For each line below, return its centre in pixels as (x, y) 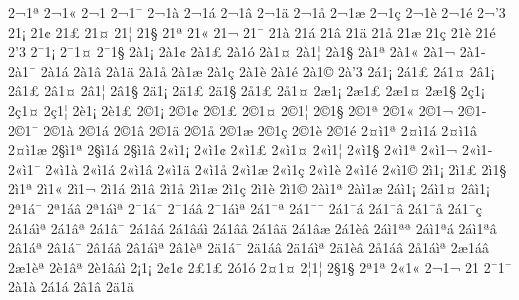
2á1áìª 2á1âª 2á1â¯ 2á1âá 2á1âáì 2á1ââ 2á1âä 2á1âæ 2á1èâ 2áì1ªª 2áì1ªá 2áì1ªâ (252, 227)
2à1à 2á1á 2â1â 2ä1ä (71, 286)
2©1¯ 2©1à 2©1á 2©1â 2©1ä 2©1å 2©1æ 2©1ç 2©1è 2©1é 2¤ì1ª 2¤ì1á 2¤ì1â (242, 129)
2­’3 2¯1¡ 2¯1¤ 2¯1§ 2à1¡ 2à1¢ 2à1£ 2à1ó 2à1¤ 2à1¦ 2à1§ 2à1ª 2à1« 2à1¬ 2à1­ (247, 51)
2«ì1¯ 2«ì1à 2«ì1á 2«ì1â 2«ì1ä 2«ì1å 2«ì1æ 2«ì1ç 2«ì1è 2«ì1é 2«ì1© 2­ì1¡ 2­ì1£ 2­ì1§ (257, 168)
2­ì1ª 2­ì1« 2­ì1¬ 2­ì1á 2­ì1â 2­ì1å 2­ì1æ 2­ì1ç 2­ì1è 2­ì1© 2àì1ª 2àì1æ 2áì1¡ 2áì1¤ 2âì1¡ (249, 188)
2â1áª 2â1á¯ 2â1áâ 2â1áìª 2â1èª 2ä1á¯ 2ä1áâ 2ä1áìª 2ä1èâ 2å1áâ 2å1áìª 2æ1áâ (248, 247)
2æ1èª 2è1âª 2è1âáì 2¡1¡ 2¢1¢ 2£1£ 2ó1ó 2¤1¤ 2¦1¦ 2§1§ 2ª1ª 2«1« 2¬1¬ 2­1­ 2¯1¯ (260, 266)
